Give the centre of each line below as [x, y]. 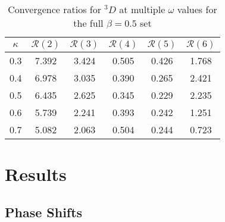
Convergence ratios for [54, 9]
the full [88, 23]
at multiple [142, 9]
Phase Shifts [44, 212]
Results [36, 174]
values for [197, 9]
